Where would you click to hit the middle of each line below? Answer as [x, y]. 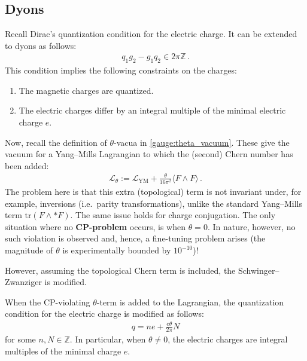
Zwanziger [23, 282]
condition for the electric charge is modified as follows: [104, 313]
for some [20, 339]
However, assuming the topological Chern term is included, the [120, 270]
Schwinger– [259, 270]
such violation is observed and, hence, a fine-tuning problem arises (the [135, 238]
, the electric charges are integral [228, 339]
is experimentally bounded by [117, 250]
